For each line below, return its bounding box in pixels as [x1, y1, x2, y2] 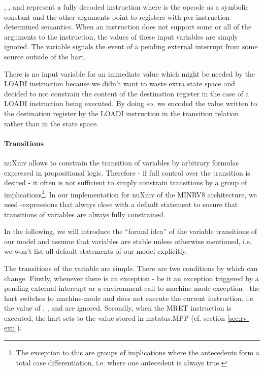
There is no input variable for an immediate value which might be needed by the [4, 68, 255, 79]
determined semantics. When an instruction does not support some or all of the [4, 21, 252, 32]
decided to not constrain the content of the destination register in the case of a [4, 88, 249, 98]
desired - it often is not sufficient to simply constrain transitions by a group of [4, 177, 247, 188]
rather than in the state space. [4, 118, 99, 128]
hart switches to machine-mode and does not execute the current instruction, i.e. [4, 292, 255, 303]
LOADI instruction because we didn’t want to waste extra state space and [4, 78, 236, 89]
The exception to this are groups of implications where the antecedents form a [16, 347, 259, 358]
